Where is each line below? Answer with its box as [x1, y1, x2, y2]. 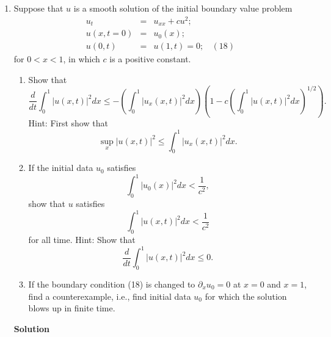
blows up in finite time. [28, 302, 115, 314]
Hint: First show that [28, 117, 108, 129]
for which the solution [205, 289, 287, 302]
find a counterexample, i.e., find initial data [28, 289, 191, 302]
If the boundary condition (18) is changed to [28, 278, 195, 291]
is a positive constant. [109, 53, 191, 65]
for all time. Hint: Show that [28, 233, 136, 246]
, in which [63, 53, 100, 65]
